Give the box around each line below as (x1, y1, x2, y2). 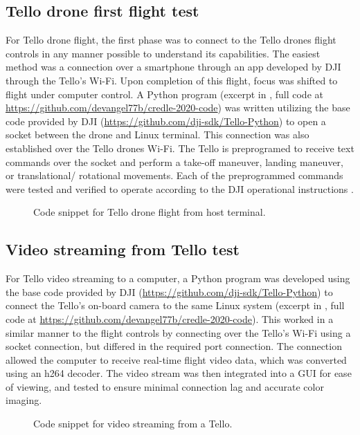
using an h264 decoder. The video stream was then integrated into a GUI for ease (6, 366, 352, 380)
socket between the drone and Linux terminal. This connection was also (6, 127, 309, 142)
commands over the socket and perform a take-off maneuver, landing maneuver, (6, 154, 343, 169)
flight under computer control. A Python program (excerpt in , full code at (6, 86, 323, 101)
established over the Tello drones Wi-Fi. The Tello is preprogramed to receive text (6, 140, 354, 155)
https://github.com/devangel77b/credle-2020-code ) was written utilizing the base (6, 100, 350, 115)
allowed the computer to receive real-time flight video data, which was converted (6, 352, 347, 367)
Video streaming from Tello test (6, 239, 240, 260)
